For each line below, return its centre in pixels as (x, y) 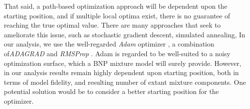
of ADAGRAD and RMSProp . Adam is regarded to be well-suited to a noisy (117, 53)
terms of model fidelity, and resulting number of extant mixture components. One (125, 82)
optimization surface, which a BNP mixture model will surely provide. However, (123, 63)
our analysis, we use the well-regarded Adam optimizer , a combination (109, 44)
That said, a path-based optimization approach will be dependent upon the (116, 6)
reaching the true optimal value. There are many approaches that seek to (112, 25)
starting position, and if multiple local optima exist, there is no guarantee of (117, 15)
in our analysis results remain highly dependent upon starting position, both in (121, 72)
